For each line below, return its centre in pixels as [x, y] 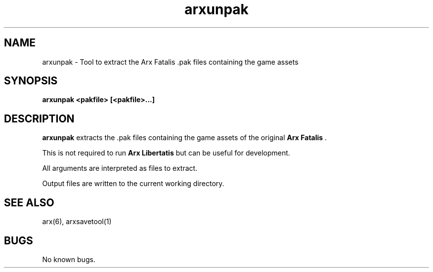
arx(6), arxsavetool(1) [77, 222]
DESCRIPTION [39, 118]
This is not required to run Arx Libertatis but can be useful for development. [166, 153]
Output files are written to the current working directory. [133, 184]
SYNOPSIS [31, 81]
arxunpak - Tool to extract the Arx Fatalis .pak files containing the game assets [170, 62]
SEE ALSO [29, 202]
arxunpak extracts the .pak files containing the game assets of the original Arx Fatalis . [185, 138]
